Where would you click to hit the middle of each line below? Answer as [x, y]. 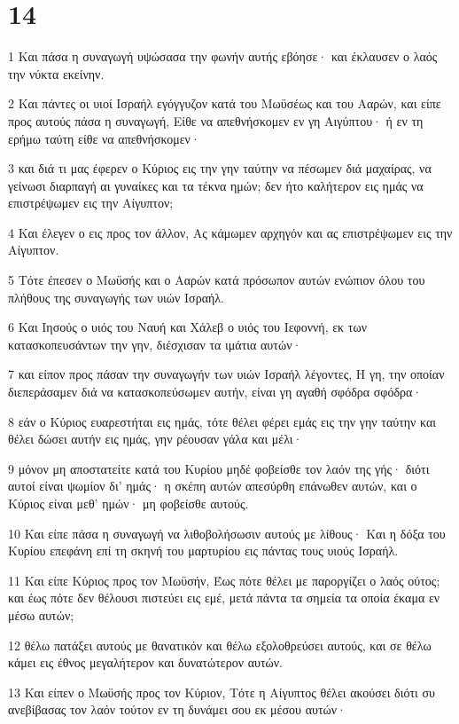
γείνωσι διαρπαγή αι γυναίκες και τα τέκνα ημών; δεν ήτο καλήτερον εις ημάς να [216, 185]
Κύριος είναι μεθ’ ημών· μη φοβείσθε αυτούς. [128, 503]
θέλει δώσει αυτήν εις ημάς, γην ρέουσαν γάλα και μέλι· [156, 439]
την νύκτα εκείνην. [56, 73]
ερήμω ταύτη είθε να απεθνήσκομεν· [104, 138]
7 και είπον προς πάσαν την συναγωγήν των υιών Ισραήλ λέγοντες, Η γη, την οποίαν [226, 374]
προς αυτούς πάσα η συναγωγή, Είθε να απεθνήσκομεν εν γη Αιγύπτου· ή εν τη [216, 120]
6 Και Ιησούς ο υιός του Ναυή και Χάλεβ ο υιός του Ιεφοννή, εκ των [187, 327]
